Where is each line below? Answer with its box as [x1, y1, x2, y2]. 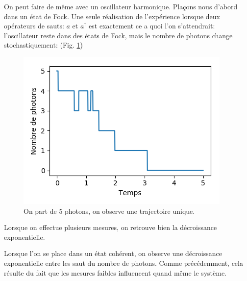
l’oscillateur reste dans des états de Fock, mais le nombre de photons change [4, 30, 233, 40]
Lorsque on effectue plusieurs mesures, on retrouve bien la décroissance [4, 222, 217, 232]
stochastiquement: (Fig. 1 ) [4, 40, 83, 50]
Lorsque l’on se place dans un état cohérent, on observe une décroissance [4, 248, 222, 258]
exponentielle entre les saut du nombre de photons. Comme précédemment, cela [4, 257, 243, 268]
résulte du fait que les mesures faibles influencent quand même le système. [4, 267, 227, 278]
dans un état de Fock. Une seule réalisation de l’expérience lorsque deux [4, 11, 220, 21]
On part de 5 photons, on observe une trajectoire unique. [24, 205, 195, 216]
